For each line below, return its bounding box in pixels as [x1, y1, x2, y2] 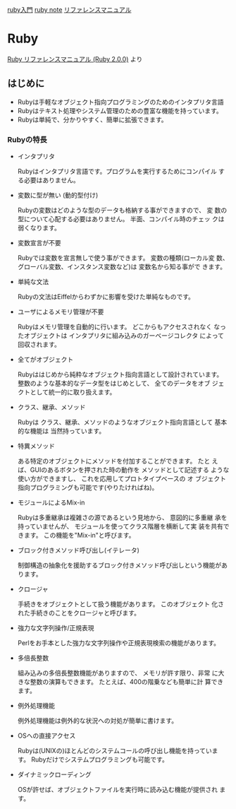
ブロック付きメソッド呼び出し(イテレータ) [17, 546, 139, 555]
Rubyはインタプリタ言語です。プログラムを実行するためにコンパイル [17, 167, 217, 176]
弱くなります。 [17, 224, 61, 232]
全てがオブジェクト [17, 355, 74, 364]
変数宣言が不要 [17, 239, 61, 247]
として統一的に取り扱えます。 [30, 388, 116, 396]
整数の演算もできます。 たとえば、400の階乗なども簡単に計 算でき [30, 678, 224, 686]
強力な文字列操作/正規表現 [17, 624, 94, 632]
